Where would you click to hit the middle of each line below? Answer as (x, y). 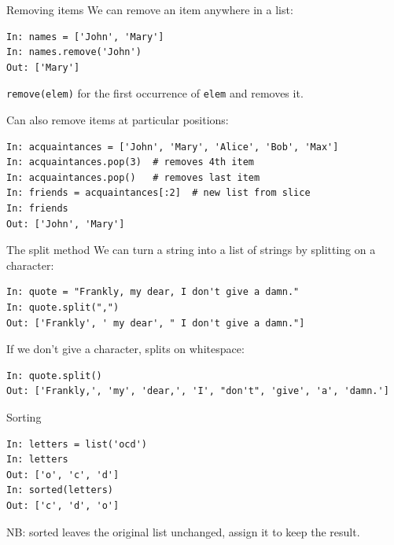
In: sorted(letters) (60, 490)
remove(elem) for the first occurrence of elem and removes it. (155, 93)
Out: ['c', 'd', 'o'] (63, 505)
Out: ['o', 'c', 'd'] (63, 475)
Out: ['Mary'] (43, 67)
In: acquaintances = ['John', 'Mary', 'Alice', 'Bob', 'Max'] (173, 147)
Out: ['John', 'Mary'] (66, 224)
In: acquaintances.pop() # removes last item (133, 177)
